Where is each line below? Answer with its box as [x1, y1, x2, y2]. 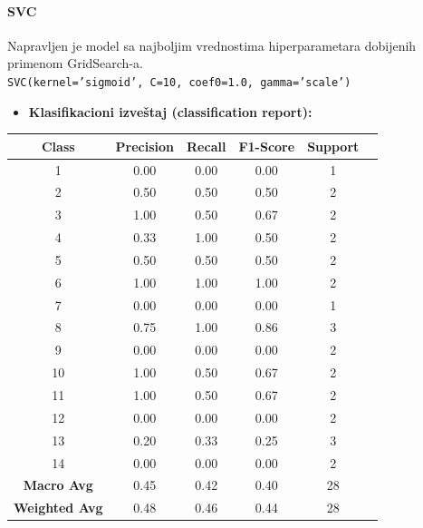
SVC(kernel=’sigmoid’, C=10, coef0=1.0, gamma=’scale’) [7, 75, 351, 89]
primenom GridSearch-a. [7, 54, 143, 73]
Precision [115, 136, 175, 155]
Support [307, 136, 360, 155]
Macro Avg [23, 475, 93, 494]
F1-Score [238, 136, 295, 155]
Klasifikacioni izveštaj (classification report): [28, 102, 312, 121]
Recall [187, 136, 226, 155]
